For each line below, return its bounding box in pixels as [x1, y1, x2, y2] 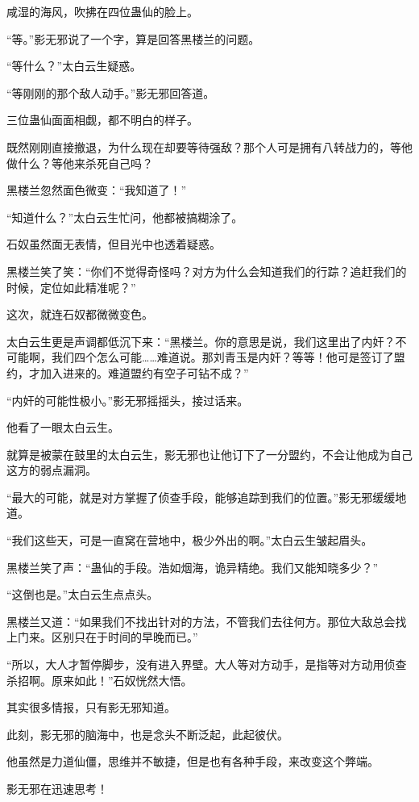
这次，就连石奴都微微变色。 [6, 306, 153, 323]
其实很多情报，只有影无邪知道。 [6, 699, 176, 716]
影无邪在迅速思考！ [6, 780, 108, 796]
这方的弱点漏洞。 [6, 462, 97, 478]
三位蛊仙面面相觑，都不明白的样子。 [6, 111, 198, 128]
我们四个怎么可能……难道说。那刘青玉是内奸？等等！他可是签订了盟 [51, 349, 405, 365]
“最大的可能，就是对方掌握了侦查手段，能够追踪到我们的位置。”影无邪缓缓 [6, 488, 396, 505]
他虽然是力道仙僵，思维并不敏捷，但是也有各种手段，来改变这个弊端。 [6, 753, 379, 770]
